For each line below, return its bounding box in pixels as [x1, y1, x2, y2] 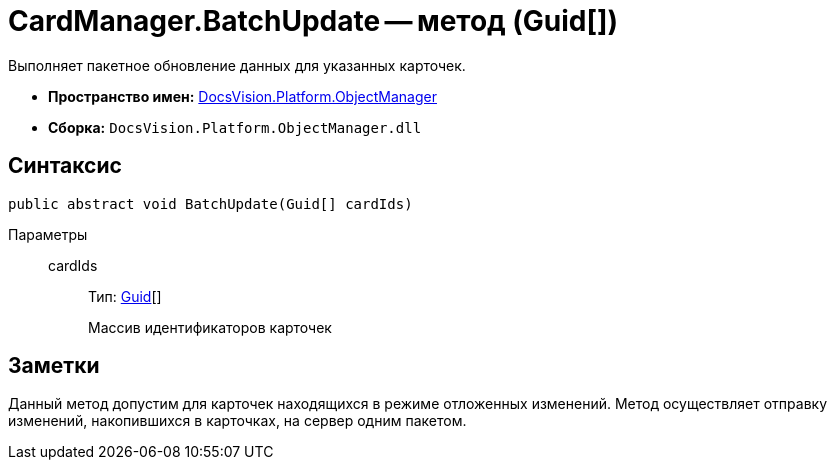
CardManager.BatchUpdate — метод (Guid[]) [8, 4, 619, 38]
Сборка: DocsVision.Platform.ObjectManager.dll [48, 118, 422, 136]
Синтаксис [8, 153, 122, 179]
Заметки [8, 353, 100, 379]
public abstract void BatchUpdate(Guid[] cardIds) [8, 195, 413, 212]
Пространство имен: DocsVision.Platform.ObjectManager [48, 87, 437, 105]
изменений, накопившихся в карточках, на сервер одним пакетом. [8, 412, 467, 430]
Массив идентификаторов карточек [88, 318, 332, 336]
